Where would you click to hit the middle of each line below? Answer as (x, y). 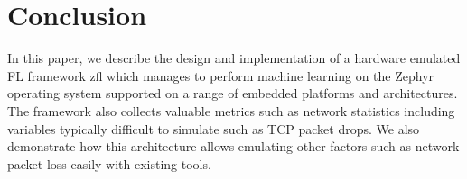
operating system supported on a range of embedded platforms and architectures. (233, 93)
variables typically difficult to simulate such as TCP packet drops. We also (214, 128)
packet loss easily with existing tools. (109, 163)
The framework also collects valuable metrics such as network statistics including (231, 110)
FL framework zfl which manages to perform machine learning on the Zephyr (221, 75)
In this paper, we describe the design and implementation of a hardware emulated (234, 58)
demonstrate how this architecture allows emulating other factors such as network (233, 146)
